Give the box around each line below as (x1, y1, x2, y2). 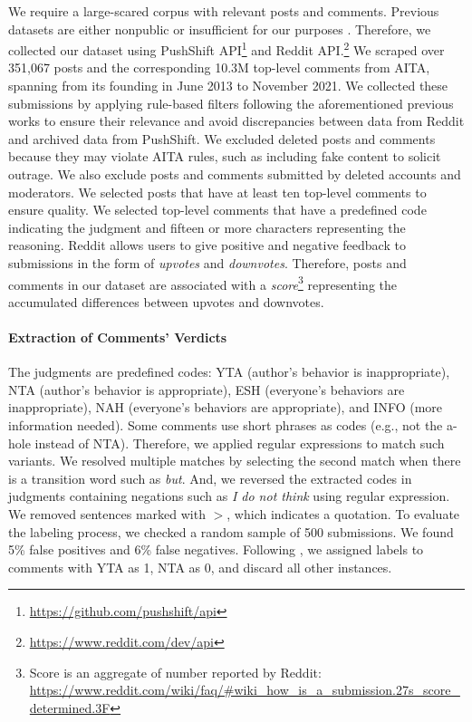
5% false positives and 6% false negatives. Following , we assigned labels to (8, 540, 424, 559)
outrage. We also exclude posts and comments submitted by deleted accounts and (8, 165, 461, 183)
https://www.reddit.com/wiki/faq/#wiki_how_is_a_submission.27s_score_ (29, 680, 460, 699)
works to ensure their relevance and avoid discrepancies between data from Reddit (8, 111, 465, 130)
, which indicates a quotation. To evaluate (226, 504, 460, 523)
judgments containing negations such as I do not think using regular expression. (8, 486, 450, 505)
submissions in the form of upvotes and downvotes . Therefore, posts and (8, 253, 407, 272)
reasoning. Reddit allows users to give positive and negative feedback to (8, 236, 406, 255)
